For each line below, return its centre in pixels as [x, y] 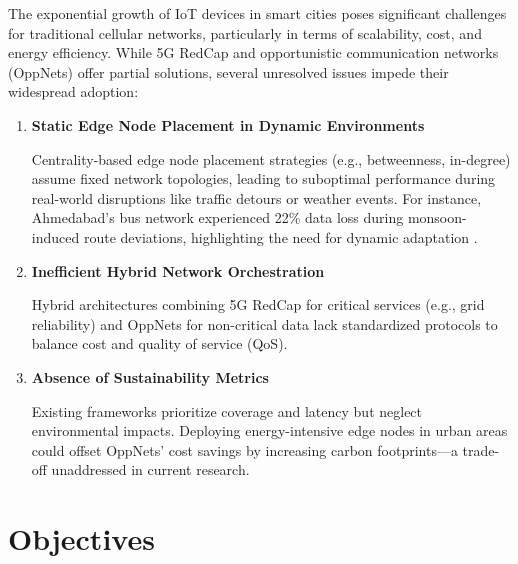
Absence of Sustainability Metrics [150, 376]
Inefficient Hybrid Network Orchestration [178, 270]
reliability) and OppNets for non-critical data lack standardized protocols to [264, 323]
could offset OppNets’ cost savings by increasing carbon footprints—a [244, 449]
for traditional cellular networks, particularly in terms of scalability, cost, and [245, 32]
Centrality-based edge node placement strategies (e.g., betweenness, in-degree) [271, 158]
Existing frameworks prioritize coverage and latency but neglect [227, 410]
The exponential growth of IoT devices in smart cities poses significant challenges [257, 13]
